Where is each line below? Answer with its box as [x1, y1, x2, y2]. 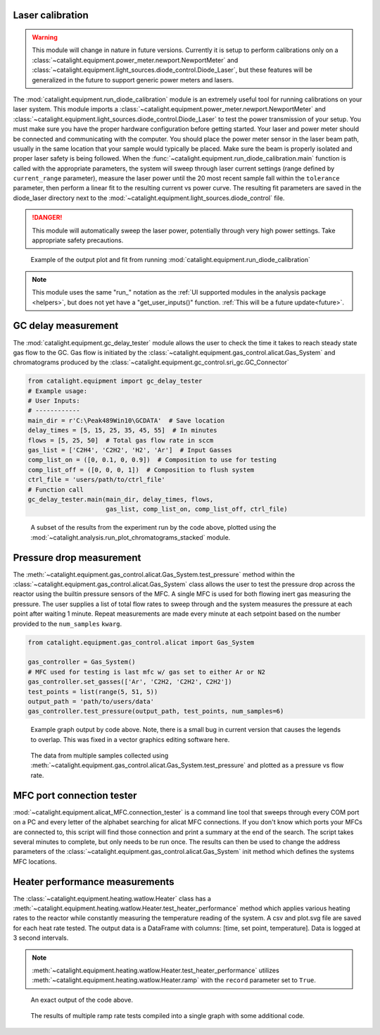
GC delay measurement [13, 320, 119, 332]
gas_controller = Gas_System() [27, 658, 137, 666]
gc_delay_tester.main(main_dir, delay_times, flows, [27, 495, 214, 503]
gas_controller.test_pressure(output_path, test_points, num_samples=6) [27, 707, 284, 715]
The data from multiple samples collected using [30, 751, 169, 760]
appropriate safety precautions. [32, 236, 124, 244]
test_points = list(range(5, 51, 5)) [27, 688, 158, 695]
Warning [32, 33, 58, 42]
